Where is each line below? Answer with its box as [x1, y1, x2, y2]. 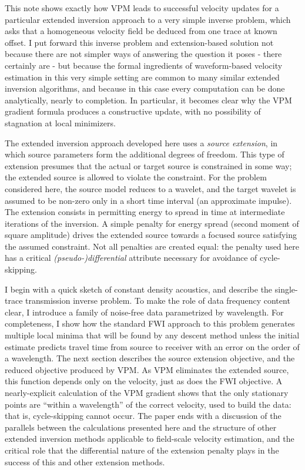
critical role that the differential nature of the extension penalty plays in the [5, 444, 279, 456]
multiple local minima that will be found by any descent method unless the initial [5, 329, 300, 341]
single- [274, 283, 298, 295]
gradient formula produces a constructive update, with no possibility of [5, 105, 261, 117]
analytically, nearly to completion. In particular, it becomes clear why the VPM [5, 93, 292, 106]
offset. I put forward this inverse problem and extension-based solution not [5, 36, 274, 48]
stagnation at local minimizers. [5, 116, 116, 129]
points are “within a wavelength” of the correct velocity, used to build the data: [5, 398, 291, 410]
